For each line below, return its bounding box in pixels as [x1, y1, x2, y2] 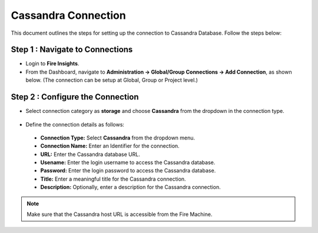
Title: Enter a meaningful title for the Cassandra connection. [40, 175, 186, 182]
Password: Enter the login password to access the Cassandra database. [40, 167, 216, 174]
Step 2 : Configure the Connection [11, 92, 139, 102]
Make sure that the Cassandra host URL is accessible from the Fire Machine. [26, 211, 213, 218]
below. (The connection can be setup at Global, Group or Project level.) [25, 76, 198, 84]
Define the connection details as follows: [25, 121, 125, 128]
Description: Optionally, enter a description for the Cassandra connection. [40, 184, 221, 191]
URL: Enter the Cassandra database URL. [40, 151, 141, 158]
